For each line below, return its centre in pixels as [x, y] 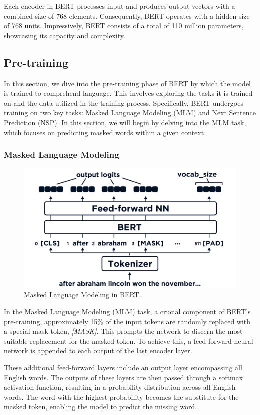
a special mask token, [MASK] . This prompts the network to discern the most [123, 331]
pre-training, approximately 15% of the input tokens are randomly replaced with [127, 321]
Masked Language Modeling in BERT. [83, 295]
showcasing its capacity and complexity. [65, 35]
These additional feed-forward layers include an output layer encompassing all [123, 368]
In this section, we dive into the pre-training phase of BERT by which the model [127, 83]
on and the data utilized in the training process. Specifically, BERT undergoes [124, 103]
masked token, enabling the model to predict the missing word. [101, 407]
